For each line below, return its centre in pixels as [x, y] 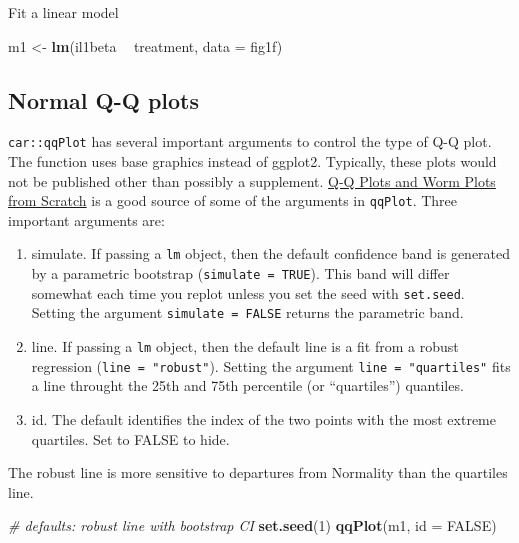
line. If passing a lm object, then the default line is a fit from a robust [245, 346]
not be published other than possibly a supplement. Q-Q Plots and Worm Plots [252, 180]
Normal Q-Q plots [104, 99]
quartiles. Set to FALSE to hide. [130, 438]
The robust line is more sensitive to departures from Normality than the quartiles [258, 472]
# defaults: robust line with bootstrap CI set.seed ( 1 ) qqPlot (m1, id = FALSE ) [252, 525]
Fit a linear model [63, 12]
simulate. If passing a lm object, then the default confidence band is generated [271, 253]
